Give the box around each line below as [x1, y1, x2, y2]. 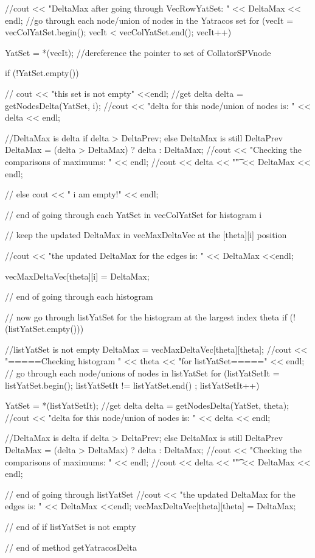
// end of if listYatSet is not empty [5, 520, 136, 532]
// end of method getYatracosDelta [5, 540, 137, 553]
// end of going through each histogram [5, 290, 153, 303]
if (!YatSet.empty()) [5, 66, 79, 79]
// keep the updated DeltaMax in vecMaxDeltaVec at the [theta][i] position [5, 228, 287, 241]
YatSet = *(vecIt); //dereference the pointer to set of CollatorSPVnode [5, 46, 271, 58]
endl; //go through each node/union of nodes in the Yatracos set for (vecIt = [5, 13, 294, 26]
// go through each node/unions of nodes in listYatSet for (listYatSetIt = [5, 367, 280, 380]
